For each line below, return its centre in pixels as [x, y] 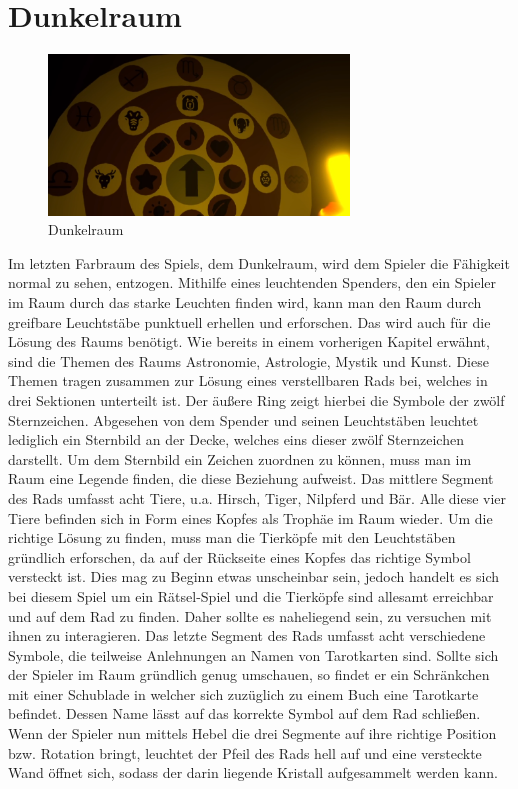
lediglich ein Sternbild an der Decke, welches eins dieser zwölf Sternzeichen [236, 439]
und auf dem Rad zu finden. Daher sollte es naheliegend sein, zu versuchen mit [250, 615]
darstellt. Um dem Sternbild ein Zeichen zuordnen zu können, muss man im [240, 458]
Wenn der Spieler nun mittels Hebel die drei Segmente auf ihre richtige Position [252, 733]
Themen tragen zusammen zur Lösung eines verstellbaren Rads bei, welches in [248, 380]
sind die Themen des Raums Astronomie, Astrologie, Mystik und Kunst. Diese [248, 360]
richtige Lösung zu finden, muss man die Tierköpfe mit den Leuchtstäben [232, 537]
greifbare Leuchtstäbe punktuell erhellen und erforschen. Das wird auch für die [249, 321]
